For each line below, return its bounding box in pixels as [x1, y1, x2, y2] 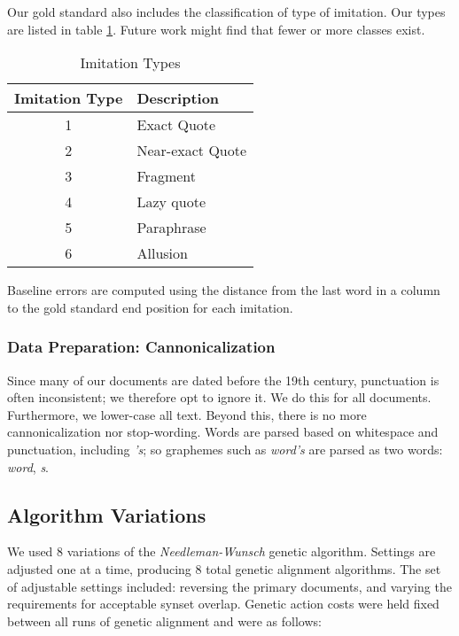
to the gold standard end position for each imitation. [7, 298, 293, 316]
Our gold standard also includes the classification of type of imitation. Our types [7, 3, 446, 20]
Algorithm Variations [7, 500, 206, 528]
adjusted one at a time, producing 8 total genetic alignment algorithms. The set [7, 559, 441, 578]
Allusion [136, 243, 188, 264]
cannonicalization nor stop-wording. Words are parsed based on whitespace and [7, 423, 439, 441]
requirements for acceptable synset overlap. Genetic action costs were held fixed [7, 594, 440, 613]
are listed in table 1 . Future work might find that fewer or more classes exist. [7, 19, 425, 38]
